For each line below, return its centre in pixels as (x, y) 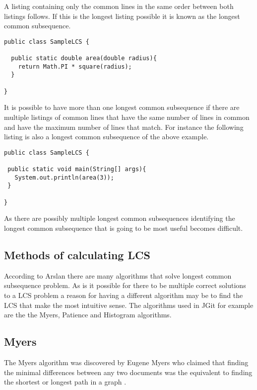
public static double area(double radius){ (84, 58)
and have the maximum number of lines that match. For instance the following (124, 127)
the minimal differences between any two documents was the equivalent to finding (128, 372)
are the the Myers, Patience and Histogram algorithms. (88, 315)
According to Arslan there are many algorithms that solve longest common (118, 275)
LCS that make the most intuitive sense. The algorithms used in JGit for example (129, 305)
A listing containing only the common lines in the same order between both (119, 6)
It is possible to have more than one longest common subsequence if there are (122, 107)
